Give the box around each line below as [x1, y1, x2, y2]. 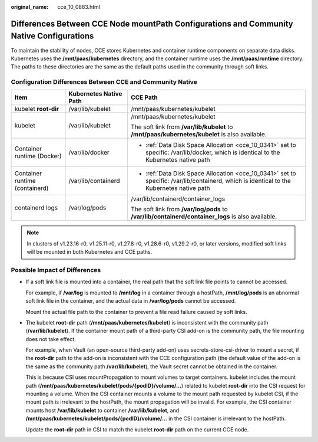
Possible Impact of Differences [11, 266, 101, 274]
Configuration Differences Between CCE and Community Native [11, 78, 197, 86]
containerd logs [14, 204, 58, 212]
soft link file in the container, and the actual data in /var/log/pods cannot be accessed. [25, 297, 236, 305]
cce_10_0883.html [57, 4, 100, 10]
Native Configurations [11, 31, 94, 41]
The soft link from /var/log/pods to [130, 205, 228, 214]
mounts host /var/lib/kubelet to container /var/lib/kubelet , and [25, 407, 180, 414]
